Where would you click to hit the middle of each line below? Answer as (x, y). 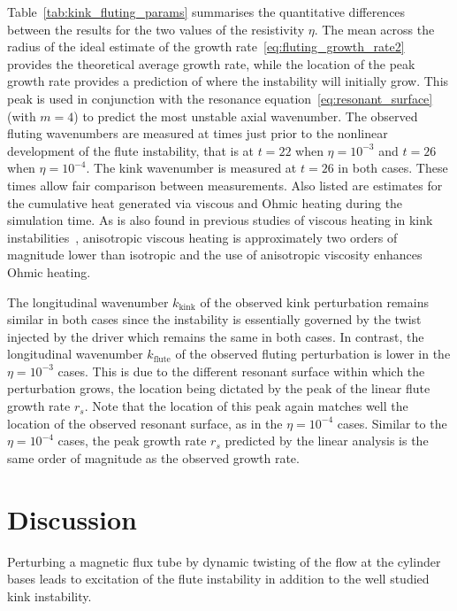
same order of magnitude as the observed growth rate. (153, 457)
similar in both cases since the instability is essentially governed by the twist (214, 319)
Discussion (72, 518)
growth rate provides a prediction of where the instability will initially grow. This (228, 81)
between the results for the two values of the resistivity (156, 29)
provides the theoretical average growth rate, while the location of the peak (211, 63)
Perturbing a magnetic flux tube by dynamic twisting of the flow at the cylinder (224, 561)
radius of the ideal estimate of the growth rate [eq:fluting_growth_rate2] (206, 46)
